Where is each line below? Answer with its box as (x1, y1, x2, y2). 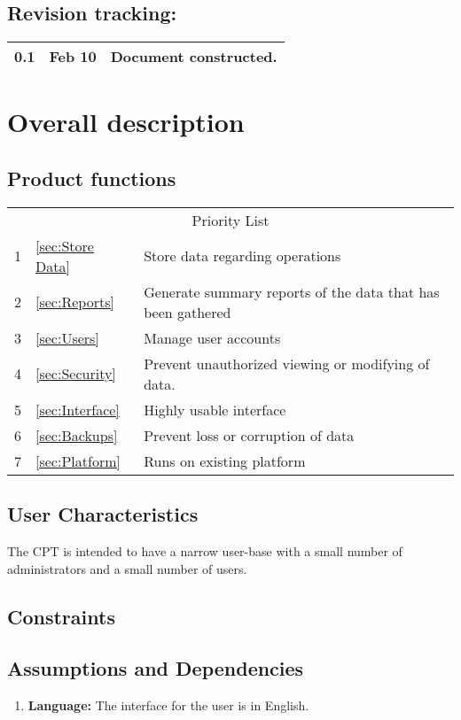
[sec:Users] (35, 327, 99, 348)
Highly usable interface (144, 399, 286, 420)
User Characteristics (7, 500, 199, 528)
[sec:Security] (35, 363, 116, 384)
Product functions (7, 164, 176, 191)
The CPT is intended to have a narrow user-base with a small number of (7, 541, 402, 560)
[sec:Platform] (35, 450, 121, 471)
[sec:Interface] (35, 399, 120, 420)
